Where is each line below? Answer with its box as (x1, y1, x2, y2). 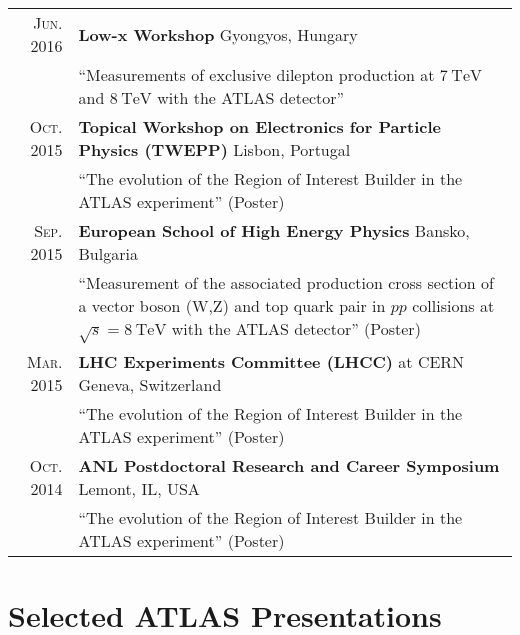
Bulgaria (78, 242, 138, 265)
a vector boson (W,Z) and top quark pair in (78, 294, 386, 317)
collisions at (412, 294, 495, 317)
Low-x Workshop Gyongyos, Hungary (78, 22, 358, 46)
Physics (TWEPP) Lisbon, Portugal (78, 138, 351, 161)
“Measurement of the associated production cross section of (78, 271, 494, 294)
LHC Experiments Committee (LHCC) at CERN (78, 349, 465, 373)
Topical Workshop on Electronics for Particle (78, 115, 441, 138)
